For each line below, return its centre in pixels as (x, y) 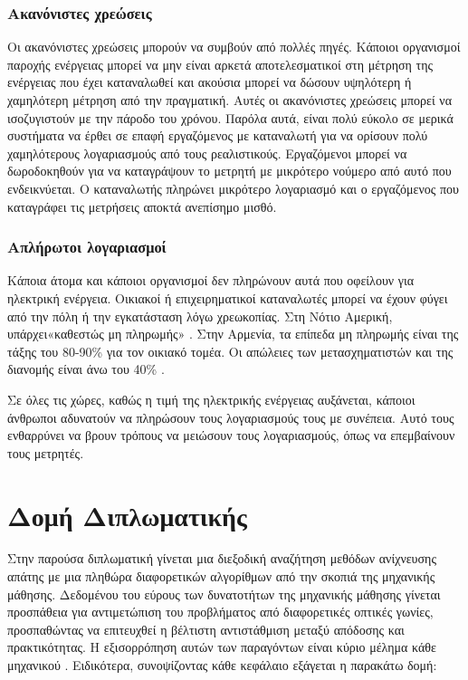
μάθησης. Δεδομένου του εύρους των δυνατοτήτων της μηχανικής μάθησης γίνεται (224, 594)
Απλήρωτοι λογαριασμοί (87, 247)
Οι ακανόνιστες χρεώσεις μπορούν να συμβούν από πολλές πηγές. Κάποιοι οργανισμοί (234, 47)
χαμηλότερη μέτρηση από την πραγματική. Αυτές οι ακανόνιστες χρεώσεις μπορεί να (230, 100)
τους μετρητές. (46, 452)
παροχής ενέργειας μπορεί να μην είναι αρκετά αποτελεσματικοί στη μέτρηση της (220, 64)
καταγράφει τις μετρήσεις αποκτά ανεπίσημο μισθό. (142, 206)
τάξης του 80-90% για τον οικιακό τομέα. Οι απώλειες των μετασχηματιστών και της (230, 351)
